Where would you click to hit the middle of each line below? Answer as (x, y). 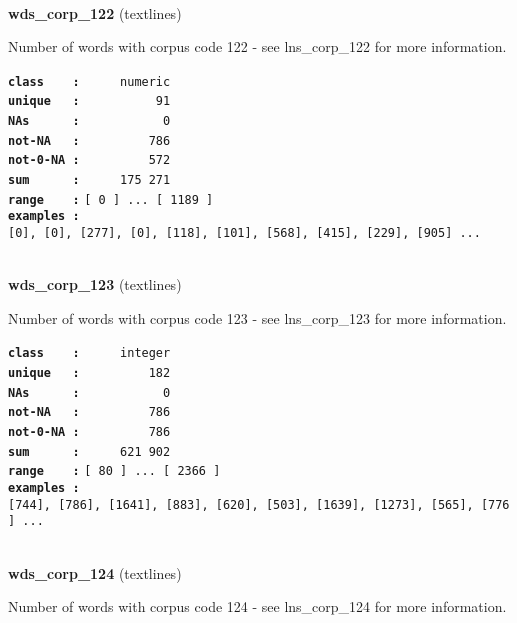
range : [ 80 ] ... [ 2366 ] (114, 471)
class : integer (89, 353)
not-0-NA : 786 (89, 432)
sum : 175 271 (89, 180)
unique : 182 (89, 373)
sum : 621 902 (89, 451)
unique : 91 (89, 101)
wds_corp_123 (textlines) (95, 284)
